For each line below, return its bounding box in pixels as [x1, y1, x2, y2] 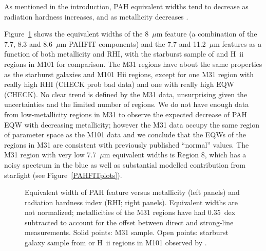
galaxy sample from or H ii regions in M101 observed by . [25, 237, 207, 248]
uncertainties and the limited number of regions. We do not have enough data [4, 99, 249, 110]
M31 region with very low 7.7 [4, 149, 97, 160]
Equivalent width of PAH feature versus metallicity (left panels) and [25, 187, 240, 198]
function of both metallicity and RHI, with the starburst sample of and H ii [4, 48, 244, 59]
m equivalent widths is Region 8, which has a [104, 149, 246, 160]
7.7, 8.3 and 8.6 [4, 38, 53, 49]
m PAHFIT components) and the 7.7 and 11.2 [60, 38, 206, 49]
